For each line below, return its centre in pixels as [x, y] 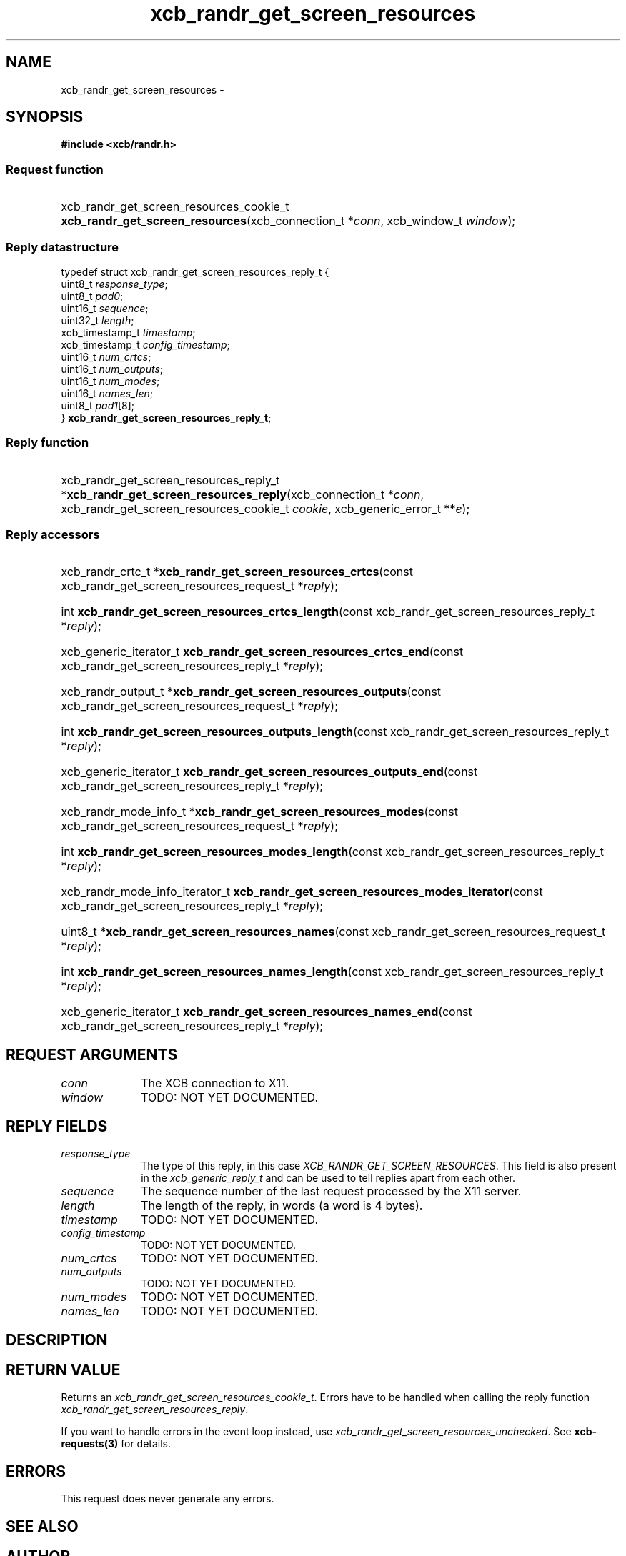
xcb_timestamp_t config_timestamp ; [145, 344]
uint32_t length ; [98, 320]
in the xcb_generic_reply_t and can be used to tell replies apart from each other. [328, 1178]
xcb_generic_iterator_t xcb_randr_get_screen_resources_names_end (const [267, 1012]
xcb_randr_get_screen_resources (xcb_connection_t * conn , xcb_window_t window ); [288, 221]
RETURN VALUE [63, 1370]
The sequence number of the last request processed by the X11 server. [331, 1191]
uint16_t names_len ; [107, 393]
